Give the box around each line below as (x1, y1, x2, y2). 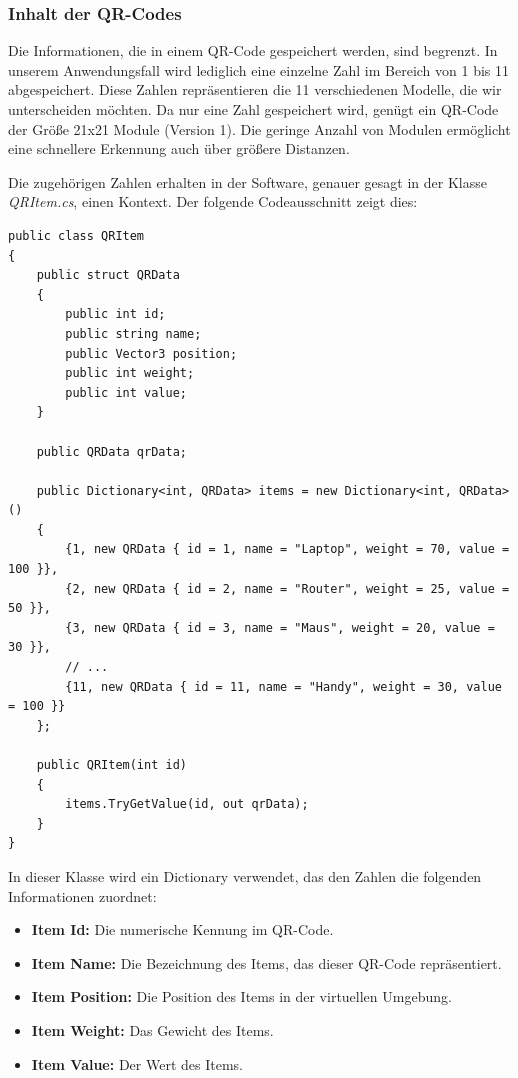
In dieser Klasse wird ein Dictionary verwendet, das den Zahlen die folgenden (8, 865, 482, 886)
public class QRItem (8, 228, 145, 243)
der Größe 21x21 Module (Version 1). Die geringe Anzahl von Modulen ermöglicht (8, 118, 511, 139)
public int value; (65, 385, 187, 400)
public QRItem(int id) (36, 758, 187, 772)
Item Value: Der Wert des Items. (31, 1053, 243, 1074)
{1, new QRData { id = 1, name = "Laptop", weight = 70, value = (65, 542, 510, 557)
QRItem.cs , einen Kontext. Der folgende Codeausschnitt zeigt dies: (8, 191, 418, 212)
